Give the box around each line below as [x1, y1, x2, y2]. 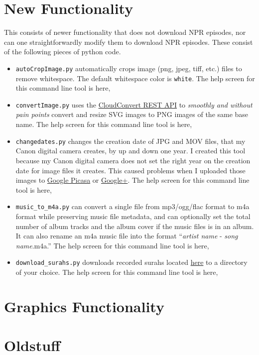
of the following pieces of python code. [4, 46, 121, 57]
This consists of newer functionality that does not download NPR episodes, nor [4, 27, 246, 37]
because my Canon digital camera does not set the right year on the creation [15, 155, 251, 165]
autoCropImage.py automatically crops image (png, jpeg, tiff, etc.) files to [15, 63, 242, 73]
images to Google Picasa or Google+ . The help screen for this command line [15, 175, 250, 185]
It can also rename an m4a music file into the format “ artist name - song [15, 231, 238, 241]
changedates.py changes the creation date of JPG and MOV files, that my [15, 135, 246, 146]
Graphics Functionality [4, 296, 164, 316]
